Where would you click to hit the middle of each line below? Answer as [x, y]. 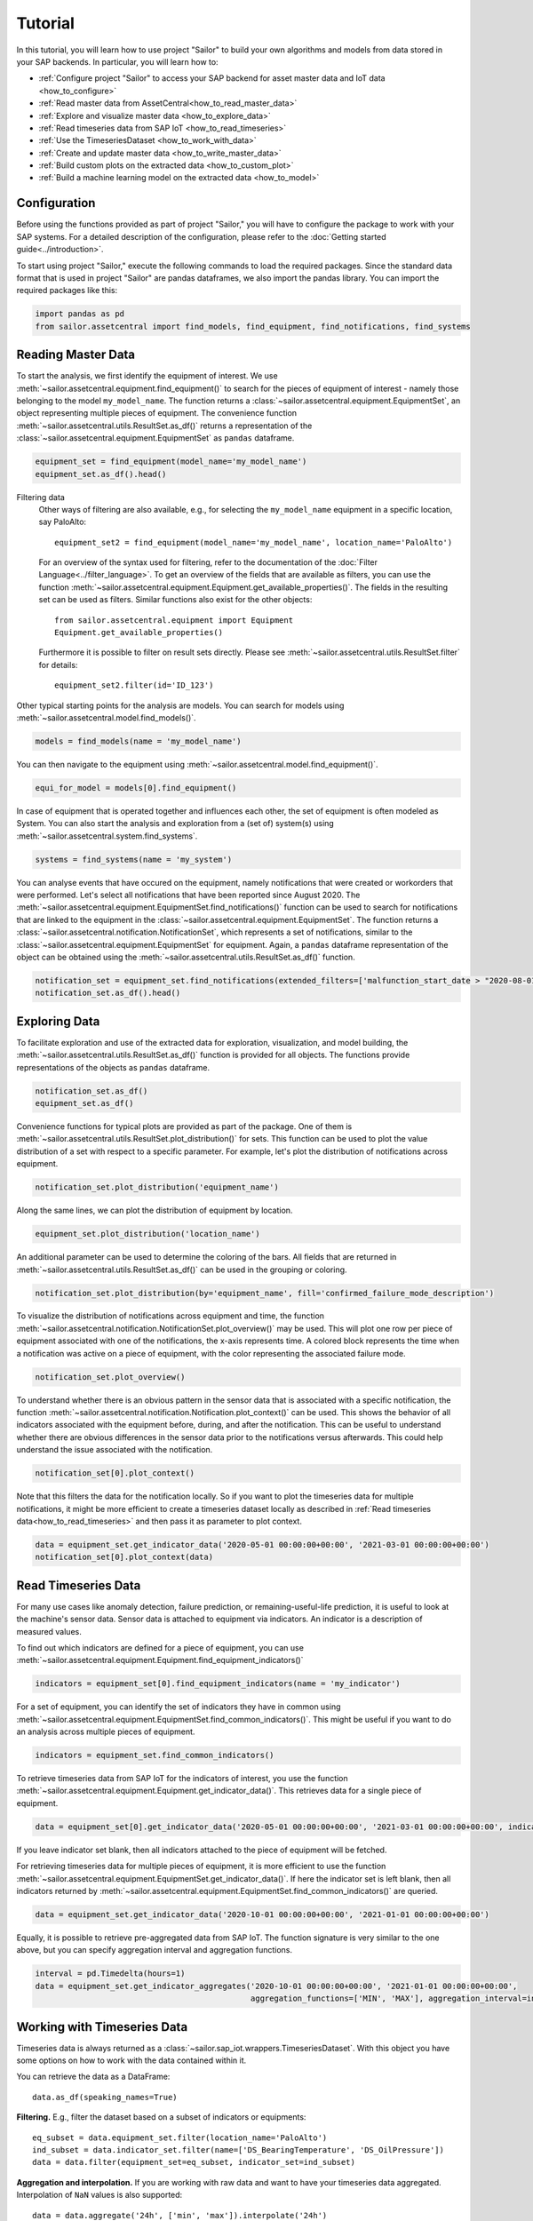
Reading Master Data [76, 355]
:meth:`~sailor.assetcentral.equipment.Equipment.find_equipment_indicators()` [160, 1660]
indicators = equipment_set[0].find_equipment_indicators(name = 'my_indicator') [218, 1684]
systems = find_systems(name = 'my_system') [134, 859]
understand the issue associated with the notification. [115, 1450]
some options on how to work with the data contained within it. [131, 2060]
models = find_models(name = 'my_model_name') [138, 741]
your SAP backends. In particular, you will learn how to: [117, 61]
